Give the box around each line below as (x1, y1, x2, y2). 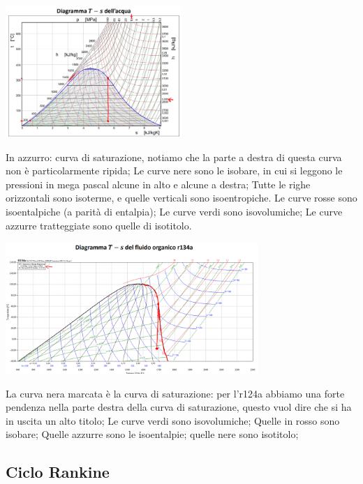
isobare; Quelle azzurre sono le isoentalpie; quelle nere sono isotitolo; (6, 427, 299, 441)
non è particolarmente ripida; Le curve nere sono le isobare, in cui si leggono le (6, 163, 343, 178)
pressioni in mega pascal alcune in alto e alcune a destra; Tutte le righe (6, 176, 311, 191)
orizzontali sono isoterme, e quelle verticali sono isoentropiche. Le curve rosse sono (6, 190, 357, 205)
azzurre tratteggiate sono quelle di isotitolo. (6, 218, 192, 232)
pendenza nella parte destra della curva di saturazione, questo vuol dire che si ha (6, 400, 352, 414)
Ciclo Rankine (6, 461, 110, 483)
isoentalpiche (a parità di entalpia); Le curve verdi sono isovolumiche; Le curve (6, 204, 343, 218)
